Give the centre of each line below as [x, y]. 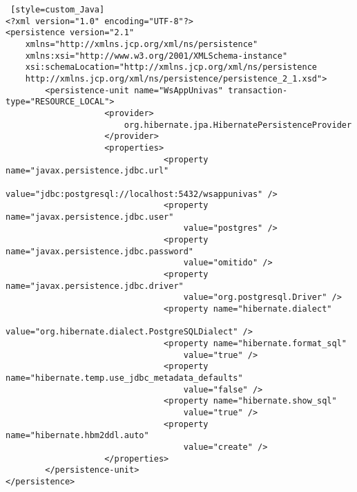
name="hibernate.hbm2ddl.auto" [77, 436]
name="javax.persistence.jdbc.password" [100, 251]
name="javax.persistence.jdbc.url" [87, 171]
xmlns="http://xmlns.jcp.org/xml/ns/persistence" [142, 44]
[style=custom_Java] [58, 10]
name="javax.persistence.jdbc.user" [90, 217]
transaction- [258, 90]
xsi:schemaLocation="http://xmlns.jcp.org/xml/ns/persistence [171, 67]
